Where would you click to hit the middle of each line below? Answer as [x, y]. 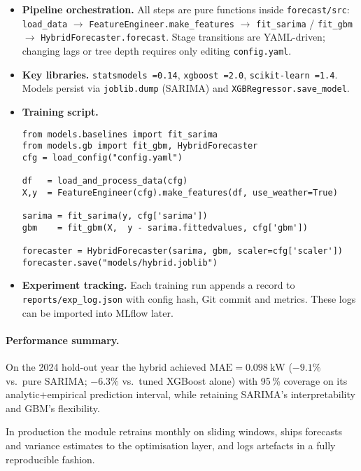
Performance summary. [63, 340]
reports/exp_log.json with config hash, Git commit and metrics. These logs [189, 299]
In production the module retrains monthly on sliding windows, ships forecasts [174, 431]
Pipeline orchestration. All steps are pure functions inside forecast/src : [186, 9]
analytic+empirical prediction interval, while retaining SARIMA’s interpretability [180, 394]
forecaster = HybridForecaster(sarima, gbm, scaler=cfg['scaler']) [182, 251]
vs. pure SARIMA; [47, 380]
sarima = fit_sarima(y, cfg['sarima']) [115, 216]
